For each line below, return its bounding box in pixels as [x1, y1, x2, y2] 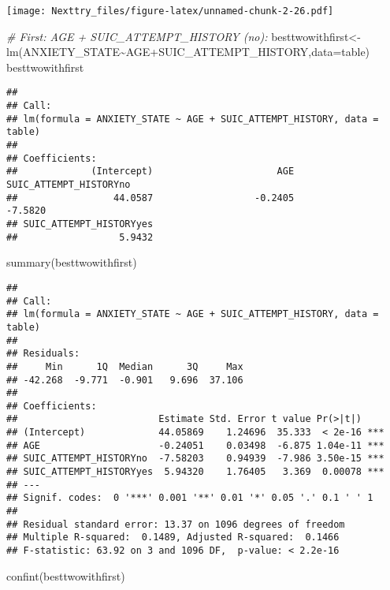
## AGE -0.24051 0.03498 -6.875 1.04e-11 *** [6, 439, 384, 451]
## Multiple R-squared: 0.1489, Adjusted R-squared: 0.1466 [6, 532, 340, 543]
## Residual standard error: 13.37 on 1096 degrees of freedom [6, 518, 345, 530]
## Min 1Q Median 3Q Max [6, 360, 243, 372]
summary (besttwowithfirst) [6, 254, 137, 271]
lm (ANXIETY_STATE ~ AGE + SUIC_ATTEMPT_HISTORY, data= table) [6, 43, 370, 60]
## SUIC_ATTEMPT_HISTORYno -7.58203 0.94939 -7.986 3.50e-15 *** [6, 453, 384, 465]
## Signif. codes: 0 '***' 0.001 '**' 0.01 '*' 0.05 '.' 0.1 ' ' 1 [6, 492, 373, 504]
